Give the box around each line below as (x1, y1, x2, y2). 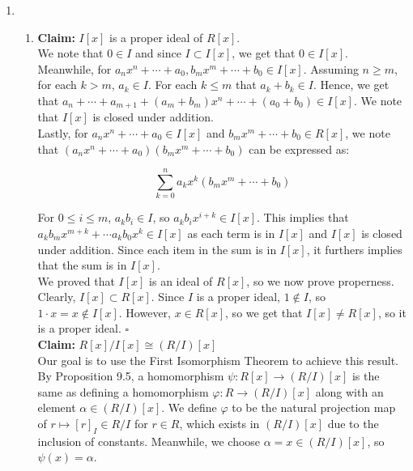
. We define (161, 399, 217, 416)
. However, (118, 303, 171, 320)
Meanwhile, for (37, 60, 112, 77)
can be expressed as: (249, 140, 350, 157)
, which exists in (179, 415, 260, 432)
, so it (377, 303, 407, 320)
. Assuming (303, 60, 359, 77)
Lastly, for (37, 125, 88, 142)
